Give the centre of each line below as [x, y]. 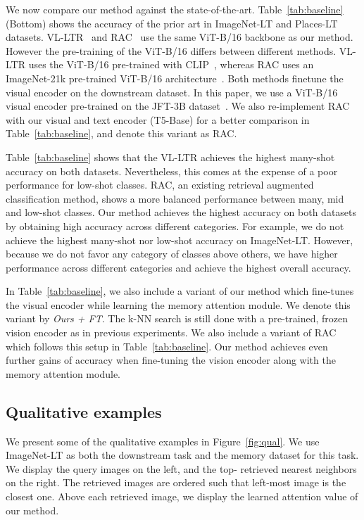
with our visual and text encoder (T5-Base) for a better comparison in [158, 119]
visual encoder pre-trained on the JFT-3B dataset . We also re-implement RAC [178, 106]
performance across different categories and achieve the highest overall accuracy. [178, 267]
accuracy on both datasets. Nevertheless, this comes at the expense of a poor [172, 171]
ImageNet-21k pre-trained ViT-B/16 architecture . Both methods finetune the [175, 78]
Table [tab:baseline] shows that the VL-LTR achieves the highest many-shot [170, 157]
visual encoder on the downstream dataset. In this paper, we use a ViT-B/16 [172, 92]
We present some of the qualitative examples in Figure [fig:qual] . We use [163, 441]
